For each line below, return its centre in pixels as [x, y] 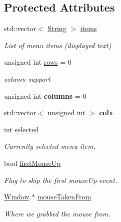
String [57, 28]
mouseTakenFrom [64, 197]
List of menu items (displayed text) [58, 45]
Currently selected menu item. [50, 146]
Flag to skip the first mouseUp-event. [61, 180]
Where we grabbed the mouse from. [57, 213]
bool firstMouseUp [32, 163]
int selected [21, 129]
